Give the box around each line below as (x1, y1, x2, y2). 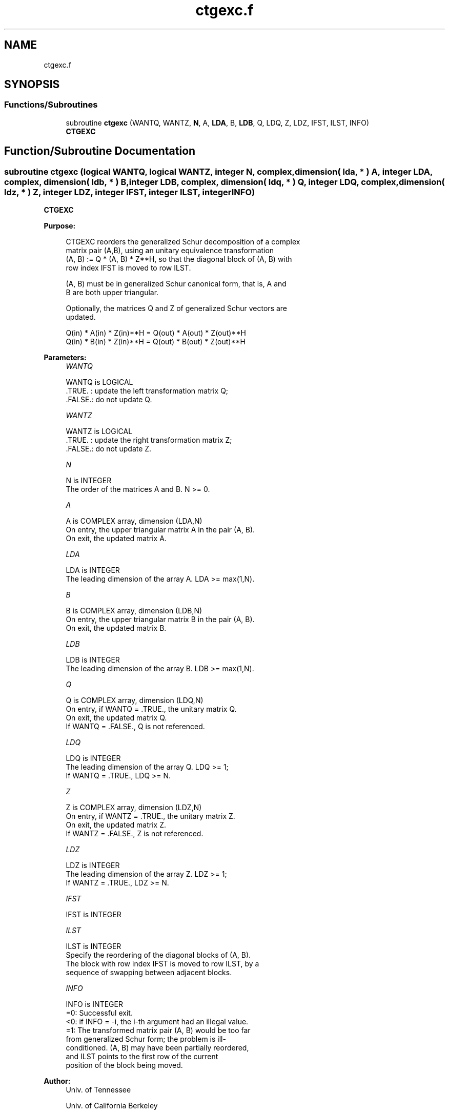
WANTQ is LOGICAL (66, 378, 133, 387)
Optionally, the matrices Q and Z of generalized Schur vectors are (66, 304, 288, 313)
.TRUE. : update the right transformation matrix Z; (66, 436, 232, 445)
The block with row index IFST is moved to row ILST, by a (66, 959, 259, 968)
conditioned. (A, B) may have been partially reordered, (66, 1043, 249, 1053)
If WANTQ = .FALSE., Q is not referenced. (66, 722, 205, 731)
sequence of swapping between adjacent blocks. (66, 968, 232, 977)
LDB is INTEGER (66, 655, 120, 665)
